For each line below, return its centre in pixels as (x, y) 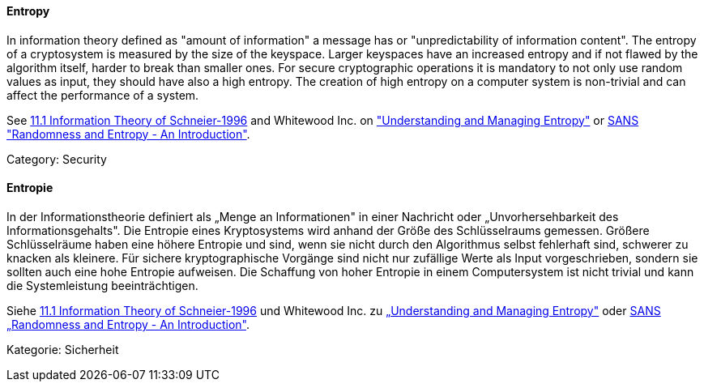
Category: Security (57, 159)
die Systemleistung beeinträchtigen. (102, 285)
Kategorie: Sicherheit (63, 349)
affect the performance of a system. (103, 95)
